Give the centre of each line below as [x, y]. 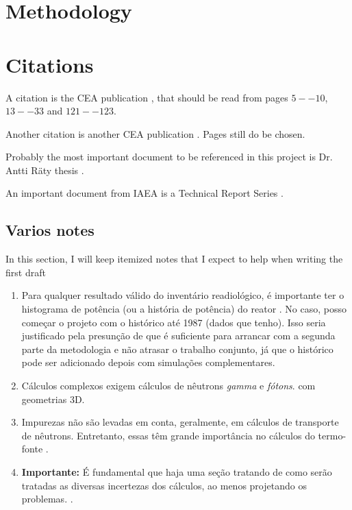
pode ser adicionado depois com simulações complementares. [148, 362]
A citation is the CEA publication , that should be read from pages [147, 97]
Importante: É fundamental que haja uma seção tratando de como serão [177, 471]
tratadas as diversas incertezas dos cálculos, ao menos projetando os [164, 485]
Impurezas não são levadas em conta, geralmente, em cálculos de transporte [180, 422]
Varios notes [50, 230]
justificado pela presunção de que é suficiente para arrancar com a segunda [178, 336]
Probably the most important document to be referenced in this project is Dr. [169, 157]
